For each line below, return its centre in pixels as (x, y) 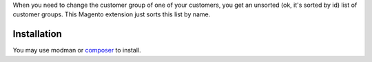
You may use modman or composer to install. (77, 50)
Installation (37, 34)
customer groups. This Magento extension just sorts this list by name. (112, 14)
